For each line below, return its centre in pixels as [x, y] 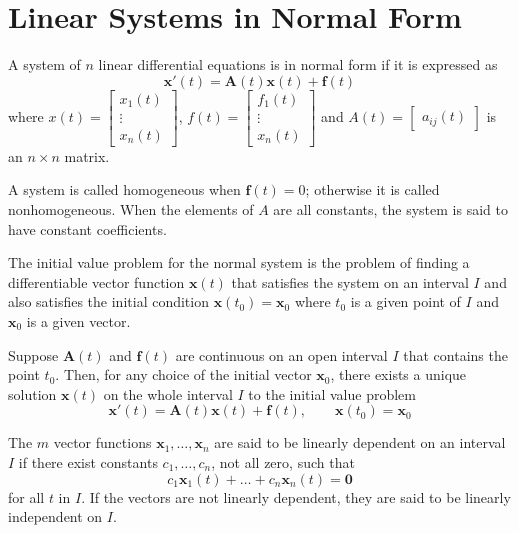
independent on [55, 516]
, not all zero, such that [283, 461]
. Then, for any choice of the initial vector [183, 374]
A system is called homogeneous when [124, 189]
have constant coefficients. [87, 228]
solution [32, 393]
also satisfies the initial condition [108, 301]
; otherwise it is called [372, 189]
